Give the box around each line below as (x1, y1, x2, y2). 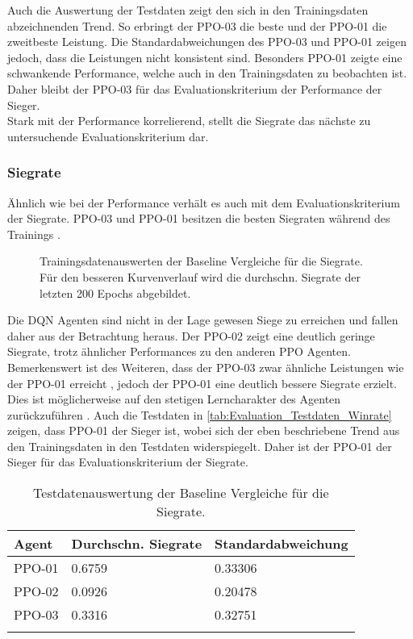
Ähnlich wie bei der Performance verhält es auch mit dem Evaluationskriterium (7, 194, 400, 211)
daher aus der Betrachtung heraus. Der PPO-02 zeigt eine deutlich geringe (7, 327, 375, 344)
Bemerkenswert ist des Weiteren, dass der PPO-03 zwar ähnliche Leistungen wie (7, 358, 404, 375)
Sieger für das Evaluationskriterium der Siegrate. (7, 453, 248, 470)
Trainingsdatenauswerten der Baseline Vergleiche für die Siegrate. (40, 253, 363, 269)
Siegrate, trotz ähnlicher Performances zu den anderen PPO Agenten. (7, 343, 351, 360)
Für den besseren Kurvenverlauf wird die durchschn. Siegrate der (40, 268, 361, 285)
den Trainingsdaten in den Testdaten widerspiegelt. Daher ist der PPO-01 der (7, 437, 392, 454)
